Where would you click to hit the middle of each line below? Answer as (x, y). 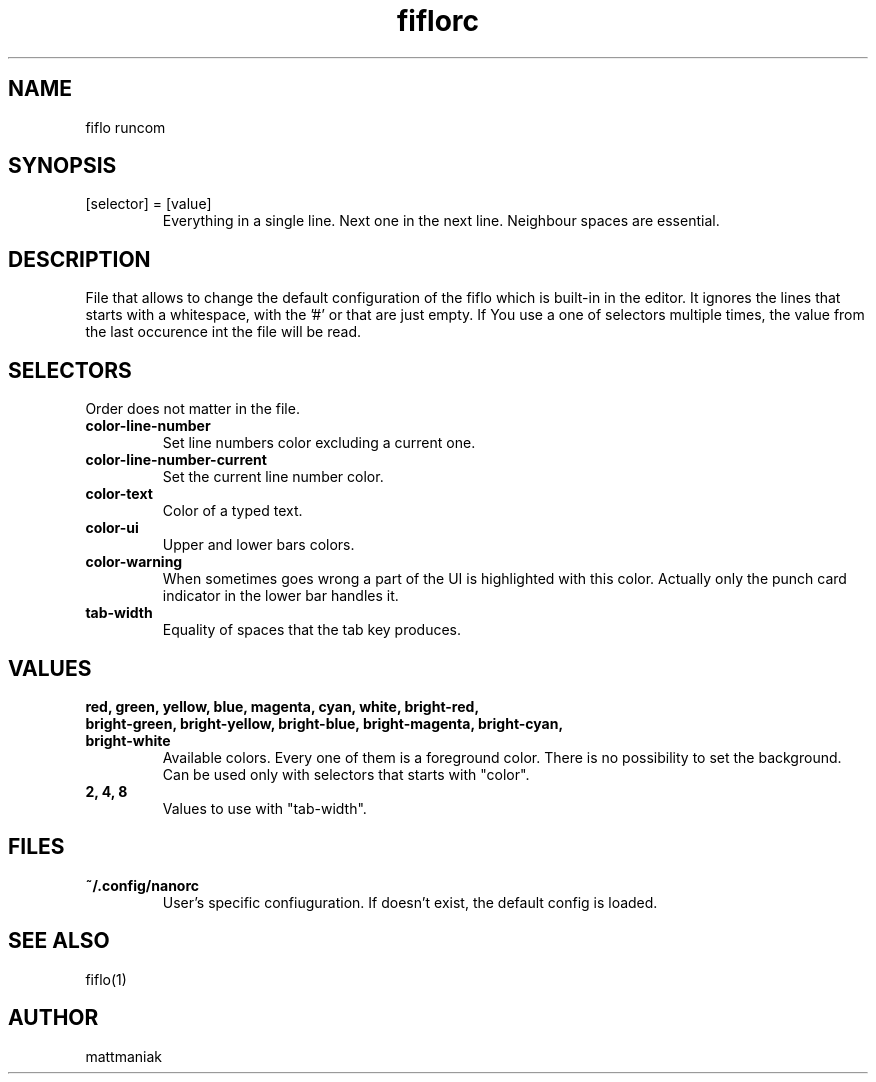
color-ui (112, 528)
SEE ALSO (59, 941)
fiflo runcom (125, 127)
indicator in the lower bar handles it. (280, 596)
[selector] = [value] (148, 204)
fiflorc (438, 21)
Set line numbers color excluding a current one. (319, 443)
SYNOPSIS (62, 166)
